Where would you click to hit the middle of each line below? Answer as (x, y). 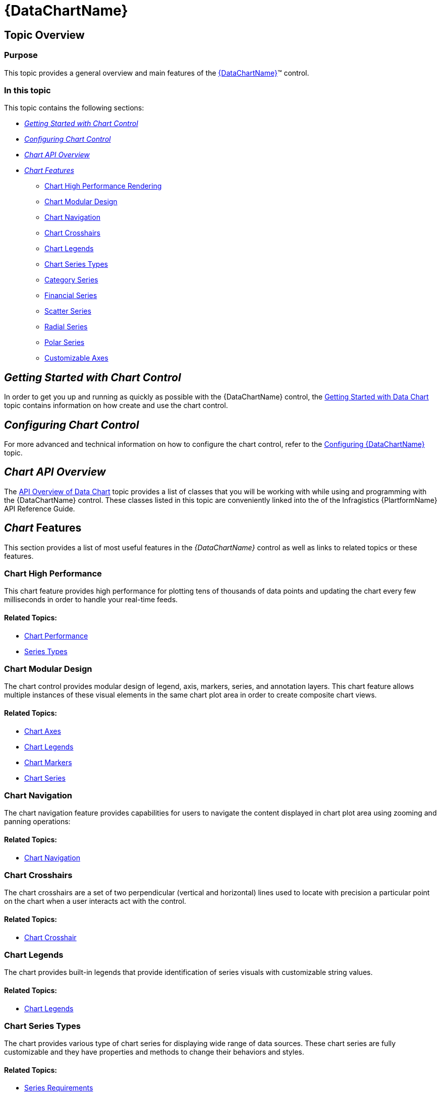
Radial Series (66, 327)
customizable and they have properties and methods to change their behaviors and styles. (154, 1052)
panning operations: (37, 822)
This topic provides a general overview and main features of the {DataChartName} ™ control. (157, 73)
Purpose (21, 55)
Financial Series (71, 296)
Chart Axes (43, 731)
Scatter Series (68, 311)
